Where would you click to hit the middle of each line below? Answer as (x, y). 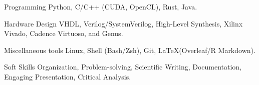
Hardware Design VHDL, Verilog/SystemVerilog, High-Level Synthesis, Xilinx (123, 23)
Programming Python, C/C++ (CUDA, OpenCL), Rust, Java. (101, 6)
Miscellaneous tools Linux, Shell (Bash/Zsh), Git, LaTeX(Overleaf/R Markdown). (130, 50)
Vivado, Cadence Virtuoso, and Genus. (64, 33)
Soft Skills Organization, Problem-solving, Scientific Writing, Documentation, (123, 67)
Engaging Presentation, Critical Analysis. (68, 76)
